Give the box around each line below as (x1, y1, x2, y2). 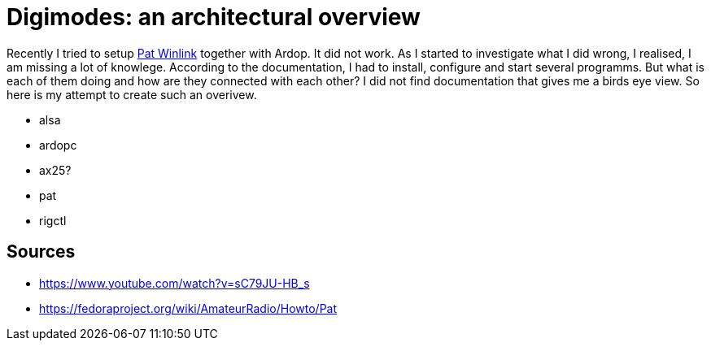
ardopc (39, 137, 77, 152)
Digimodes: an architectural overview (7, 3, 421, 31)
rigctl (39, 213, 67, 228)
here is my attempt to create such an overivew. (7, 87, 257, 102)
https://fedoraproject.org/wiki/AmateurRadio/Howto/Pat (39, 301, 338, 315)
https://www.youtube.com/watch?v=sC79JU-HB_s (39, 275, 310, 290)
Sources (7, 241, 76, 262)
